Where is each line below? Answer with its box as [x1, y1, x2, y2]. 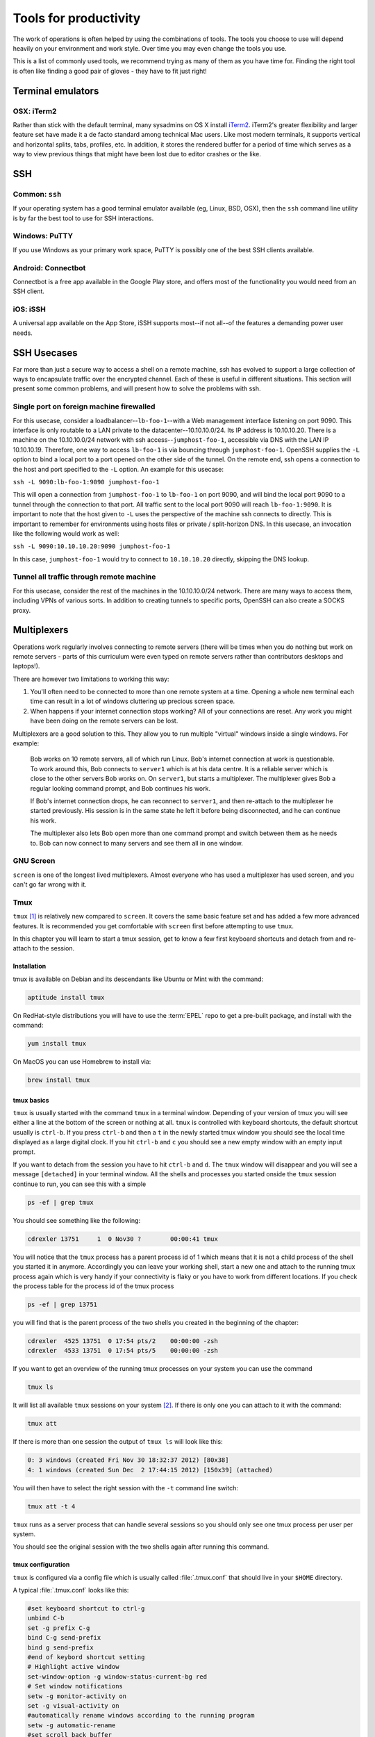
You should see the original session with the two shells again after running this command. [12, 1542, 269, 1551]
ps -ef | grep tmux [27, 1199, 94, 1206]
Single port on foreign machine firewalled [12, 402, 156, 411]
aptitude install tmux [27, 994, 105, 1001]
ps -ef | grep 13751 [27, 1300, 97, 1308]
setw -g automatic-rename [27, 1721, 116, 1729]
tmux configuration [12, 1561, 70, 1569]
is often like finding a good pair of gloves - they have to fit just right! [12, 67, 208, 75]
